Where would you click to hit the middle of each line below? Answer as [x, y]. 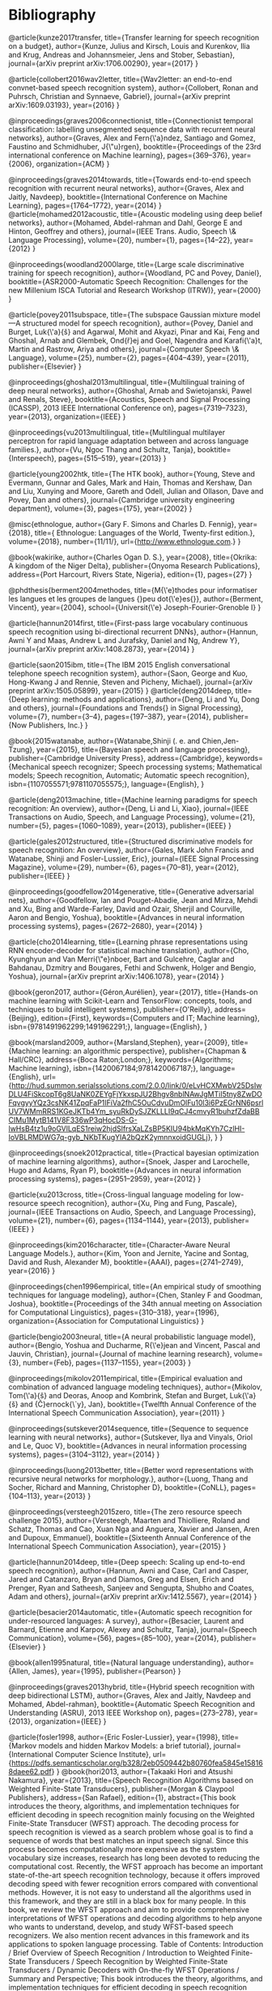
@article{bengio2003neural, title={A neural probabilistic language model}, [132, 1337]
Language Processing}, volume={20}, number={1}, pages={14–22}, [121, 240]
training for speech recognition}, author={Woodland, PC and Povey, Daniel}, [135, 273]
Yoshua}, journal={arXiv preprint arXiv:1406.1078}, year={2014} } [117, 976]
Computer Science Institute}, [103, 1754]
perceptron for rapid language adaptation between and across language [129, 441]
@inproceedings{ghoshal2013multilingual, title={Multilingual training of [127, 382]
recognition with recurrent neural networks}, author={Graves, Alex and [126, 188]
